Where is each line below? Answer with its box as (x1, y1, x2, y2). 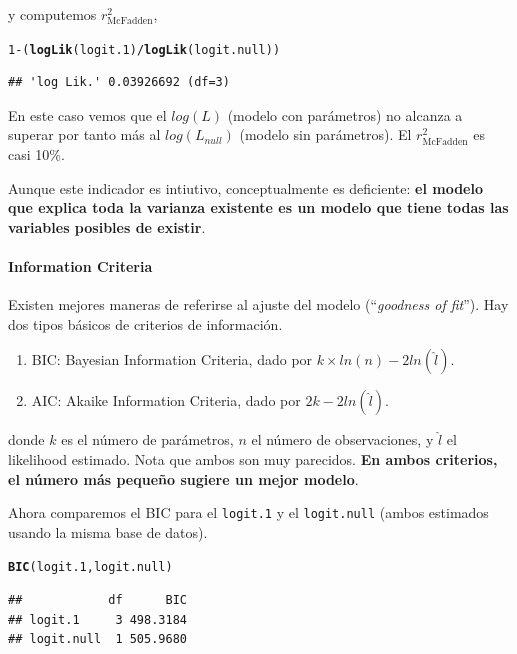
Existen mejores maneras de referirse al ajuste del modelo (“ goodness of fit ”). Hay (8, 294, 509, 315)
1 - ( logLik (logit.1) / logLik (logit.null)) (8, 42, 281, 57)
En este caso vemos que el (8, 104, 167, 125)
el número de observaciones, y (251, 429, 434, 450)
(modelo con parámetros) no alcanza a (227, 104, 463, 125)
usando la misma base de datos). (8, 521, 208, 542)
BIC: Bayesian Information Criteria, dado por (31, 349, 313, 370)
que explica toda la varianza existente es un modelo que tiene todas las (8, 197, 509, 218)
